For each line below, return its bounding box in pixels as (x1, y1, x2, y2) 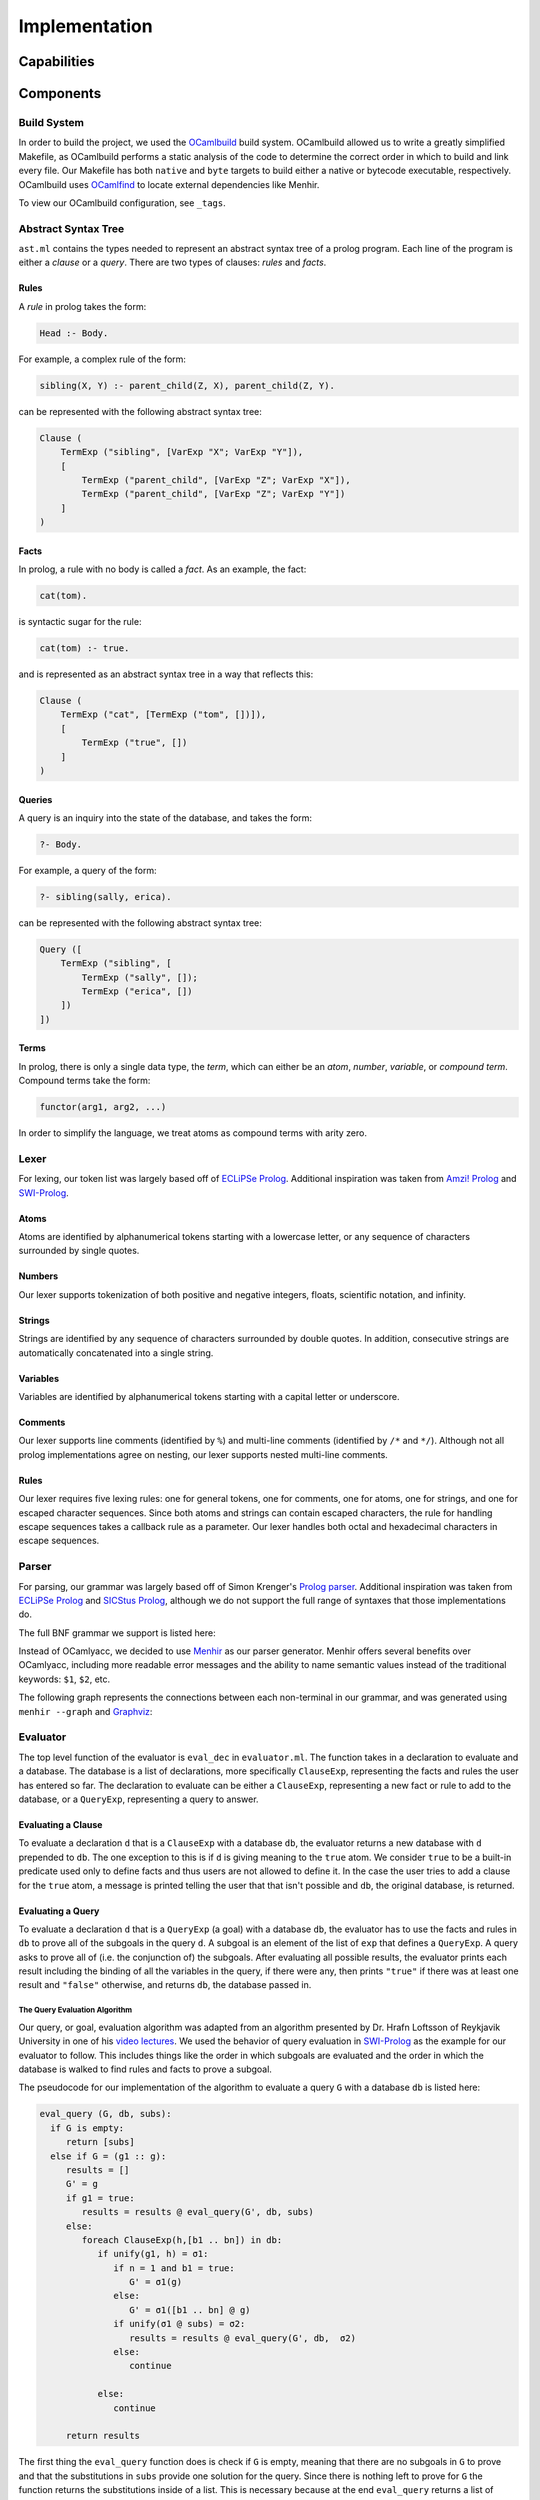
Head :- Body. (39, 327, 109, 339)
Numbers (18, 1270, 59, 1282)
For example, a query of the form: (18, 864, 157, 876)
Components (18, 85, 102, 102)
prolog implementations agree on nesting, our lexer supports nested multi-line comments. (18, 1448, 389, 1460)
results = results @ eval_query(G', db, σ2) (128, 2332, 357, 2344)
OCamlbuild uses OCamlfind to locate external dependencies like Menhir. (18, 178, 320, 190)
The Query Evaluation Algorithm (18, 2005, 132, 2015)
